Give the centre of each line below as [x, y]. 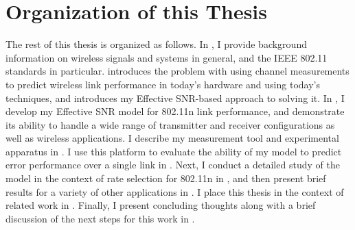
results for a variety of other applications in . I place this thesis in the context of [175, 191]
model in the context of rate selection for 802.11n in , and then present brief [166, 178]
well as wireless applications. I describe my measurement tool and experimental [172, 138]
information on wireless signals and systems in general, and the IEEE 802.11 [167, 57]
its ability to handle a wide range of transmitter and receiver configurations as [170, 124]
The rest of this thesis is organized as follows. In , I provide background [156, 44]
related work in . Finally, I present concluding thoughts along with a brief [161, 205]
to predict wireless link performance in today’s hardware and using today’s [163, 84]
